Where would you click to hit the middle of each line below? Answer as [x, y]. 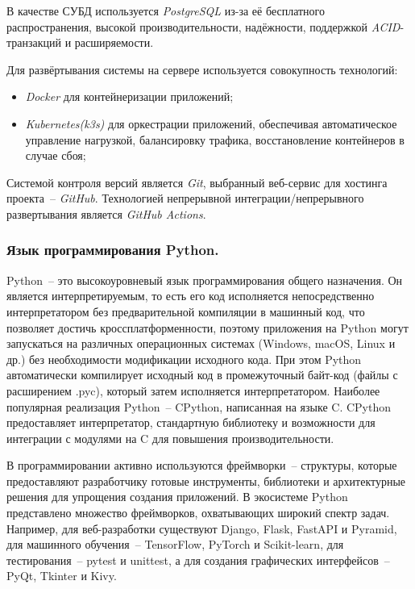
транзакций [34, 42]
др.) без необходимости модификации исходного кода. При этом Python [184, 359]
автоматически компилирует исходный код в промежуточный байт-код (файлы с [202, 375]
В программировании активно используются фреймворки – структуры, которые [202, 465]
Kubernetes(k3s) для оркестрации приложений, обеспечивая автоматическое [211, 123]
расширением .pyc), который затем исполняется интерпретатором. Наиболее [193, 390]
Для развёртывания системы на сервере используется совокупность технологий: [202, 69]
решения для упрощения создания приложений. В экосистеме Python [177, 497]
